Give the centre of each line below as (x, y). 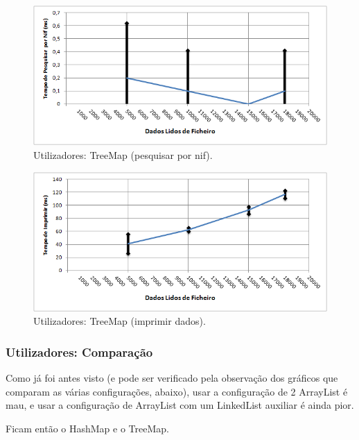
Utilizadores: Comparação (79, 352)
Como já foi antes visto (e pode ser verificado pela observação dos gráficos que (172, 378)
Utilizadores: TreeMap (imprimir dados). (120, 321)
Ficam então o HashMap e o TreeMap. (87, 428)
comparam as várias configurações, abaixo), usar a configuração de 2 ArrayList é (177, 391)
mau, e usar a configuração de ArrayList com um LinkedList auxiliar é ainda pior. (180, 405)
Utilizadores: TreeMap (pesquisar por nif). (123, 154)
